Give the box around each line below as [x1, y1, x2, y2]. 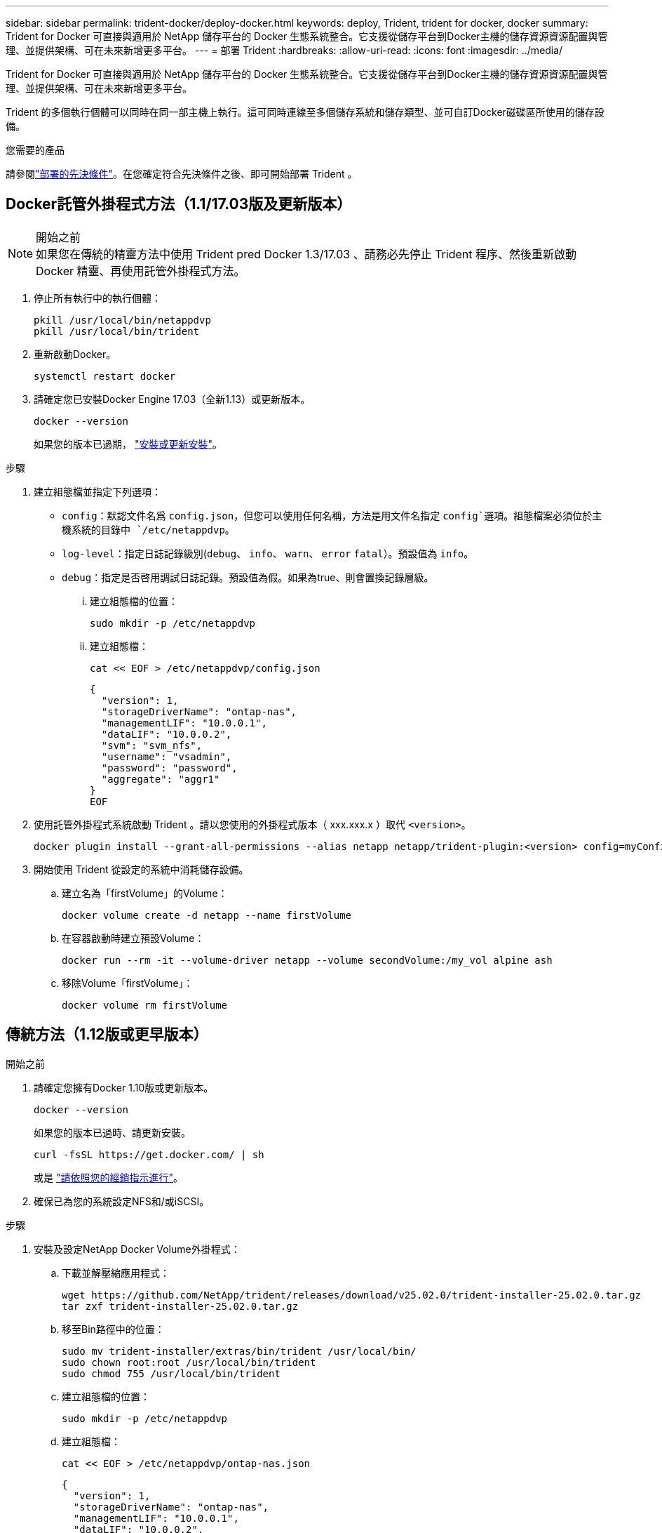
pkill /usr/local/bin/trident [34, 325, 200, 337]
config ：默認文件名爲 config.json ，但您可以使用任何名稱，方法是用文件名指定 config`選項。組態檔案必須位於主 [62, 509, 602, 522]
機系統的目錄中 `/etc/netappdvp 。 [62, 523, 235, 536]
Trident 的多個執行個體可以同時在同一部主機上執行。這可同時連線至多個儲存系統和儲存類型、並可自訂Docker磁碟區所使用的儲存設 [6, 106, 604, 118]
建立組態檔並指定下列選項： [34, 485, 161, 498]
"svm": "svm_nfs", [101, 739, 203, 751]
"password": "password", [101, 762, 238, 774]
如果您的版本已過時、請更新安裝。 [34, 1126, 191, 1139]
